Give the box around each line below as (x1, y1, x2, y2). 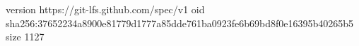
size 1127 (6, 29, 45, 44)
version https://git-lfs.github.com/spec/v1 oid (6, 2, 205, 16)
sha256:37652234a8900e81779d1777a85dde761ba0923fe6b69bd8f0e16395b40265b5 (6, 15, 354, 30)
